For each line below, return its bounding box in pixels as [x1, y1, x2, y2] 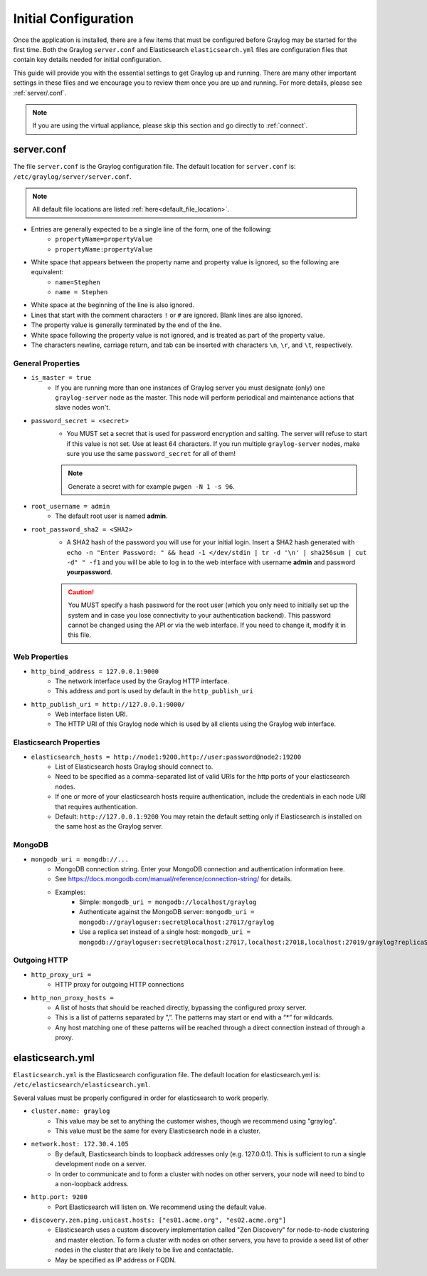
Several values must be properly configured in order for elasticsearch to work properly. [13, 1094, 269, 1102]
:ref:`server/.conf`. [13, 88, 67, 97]
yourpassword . [66, 568, 113, 576]
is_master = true [31, 374, 92, 382]
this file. [68, 631, 92, 639]
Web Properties [13, 652, 69, 662]
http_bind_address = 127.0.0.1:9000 [31, 667, 159, 675]
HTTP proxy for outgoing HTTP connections [55, 980, 184, 989]
